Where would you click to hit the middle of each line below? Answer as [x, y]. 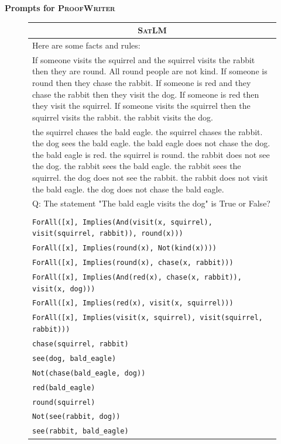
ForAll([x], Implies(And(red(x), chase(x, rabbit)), [137, 277]
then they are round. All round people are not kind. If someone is [150, 71]
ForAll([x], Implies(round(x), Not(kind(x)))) [124, 248]
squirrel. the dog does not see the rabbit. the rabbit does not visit [150, 177]
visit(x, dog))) [64, 289]
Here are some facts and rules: [86, 45]
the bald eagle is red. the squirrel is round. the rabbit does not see [151, 154]
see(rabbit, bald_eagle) [80, 431]
